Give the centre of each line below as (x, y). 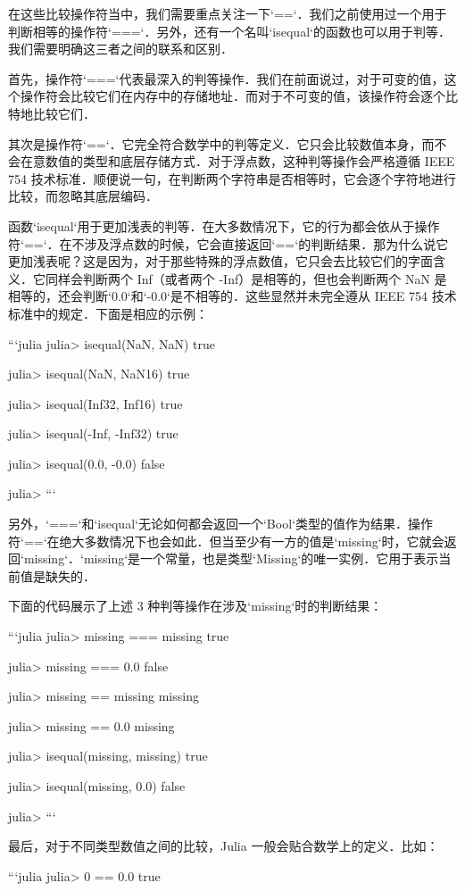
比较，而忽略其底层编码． (83, 196)
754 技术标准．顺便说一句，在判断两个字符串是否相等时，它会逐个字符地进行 (232, 178)
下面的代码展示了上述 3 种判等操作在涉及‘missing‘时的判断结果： (195, 606)
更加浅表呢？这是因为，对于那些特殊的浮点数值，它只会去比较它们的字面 (220, 261)
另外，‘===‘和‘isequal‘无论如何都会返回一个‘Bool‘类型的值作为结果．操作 (220, 524)
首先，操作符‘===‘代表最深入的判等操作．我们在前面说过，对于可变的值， (226, 78)
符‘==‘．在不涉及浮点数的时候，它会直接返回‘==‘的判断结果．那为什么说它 (228, 243)
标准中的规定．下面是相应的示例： (108, 313)
